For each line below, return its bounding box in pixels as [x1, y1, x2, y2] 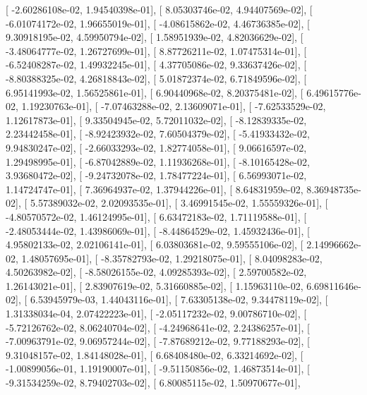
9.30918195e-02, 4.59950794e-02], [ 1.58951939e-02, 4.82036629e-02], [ [6, 30, 303, 44]
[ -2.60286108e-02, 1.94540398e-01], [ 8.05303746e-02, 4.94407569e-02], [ [6, 2, 313, 16]
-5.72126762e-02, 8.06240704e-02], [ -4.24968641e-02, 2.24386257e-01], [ [6, 320, 310, 334]
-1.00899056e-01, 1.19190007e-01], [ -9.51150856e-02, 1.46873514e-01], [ [6, 361, 310, 376]
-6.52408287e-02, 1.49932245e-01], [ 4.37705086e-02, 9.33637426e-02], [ [6, 57, 307, 72]
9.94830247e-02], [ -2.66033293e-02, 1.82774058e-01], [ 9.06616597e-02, [6, 140, 307, 154]
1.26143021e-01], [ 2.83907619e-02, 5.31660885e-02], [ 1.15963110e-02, [6, 278, 303, 293]
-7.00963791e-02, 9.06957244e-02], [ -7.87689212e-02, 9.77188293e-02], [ [6, 334, 310, 348]
